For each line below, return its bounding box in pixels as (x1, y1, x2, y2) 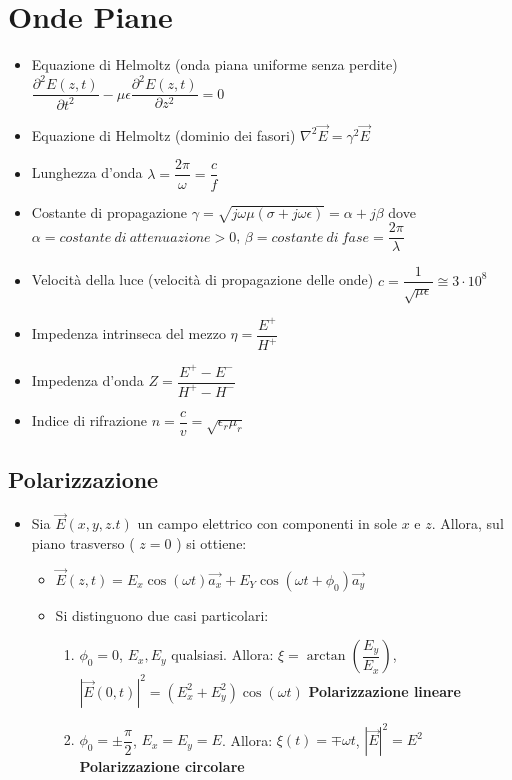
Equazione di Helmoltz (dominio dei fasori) (31, 124, 296, 145)
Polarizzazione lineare (308, 680, 461, 701)
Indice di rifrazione (31, 410, 148, 431)
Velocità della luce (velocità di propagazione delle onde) (31, 269, 374, 290)
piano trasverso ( (31, 533, 135, 554)
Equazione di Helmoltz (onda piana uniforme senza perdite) (31, 54, 398, 75)
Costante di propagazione (31, 201, 188, 222)
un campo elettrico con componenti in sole (137, 513, 397, 534)
